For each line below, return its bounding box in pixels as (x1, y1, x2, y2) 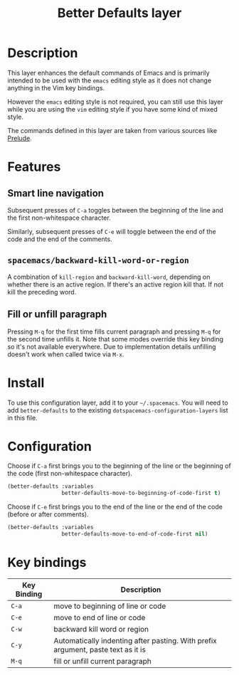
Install (7, 375, 45, 390)
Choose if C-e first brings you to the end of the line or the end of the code (7, 503, 223, 511)
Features (7, 159, 61, 175)
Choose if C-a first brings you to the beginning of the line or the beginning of (7, 462, 231, 470)
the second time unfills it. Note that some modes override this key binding (7, 334, 224, 343)
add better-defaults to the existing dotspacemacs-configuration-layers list (7, 405, 229, 414)
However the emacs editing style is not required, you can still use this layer (7, 97, 223, 106)
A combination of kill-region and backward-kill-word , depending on (7, 272, 211, 281)
